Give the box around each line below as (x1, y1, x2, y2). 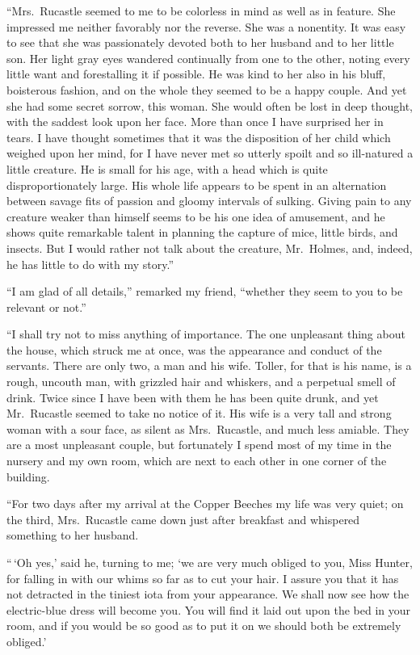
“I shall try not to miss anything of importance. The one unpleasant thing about (6, 325, 405, 342)
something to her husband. (6, 527, 139, 544)
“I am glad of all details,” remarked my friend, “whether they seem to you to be (6, 283, 403, 300)
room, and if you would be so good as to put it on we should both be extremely (6, 617, 401, 634)
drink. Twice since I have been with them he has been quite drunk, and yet (6, 388, 379, 405)
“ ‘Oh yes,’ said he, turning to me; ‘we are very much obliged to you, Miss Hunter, (6, 554, 413, 570)
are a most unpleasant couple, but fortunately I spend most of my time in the (6, 436, 392, 453)
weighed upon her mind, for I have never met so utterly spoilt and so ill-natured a (6, 145, 414, 162)
